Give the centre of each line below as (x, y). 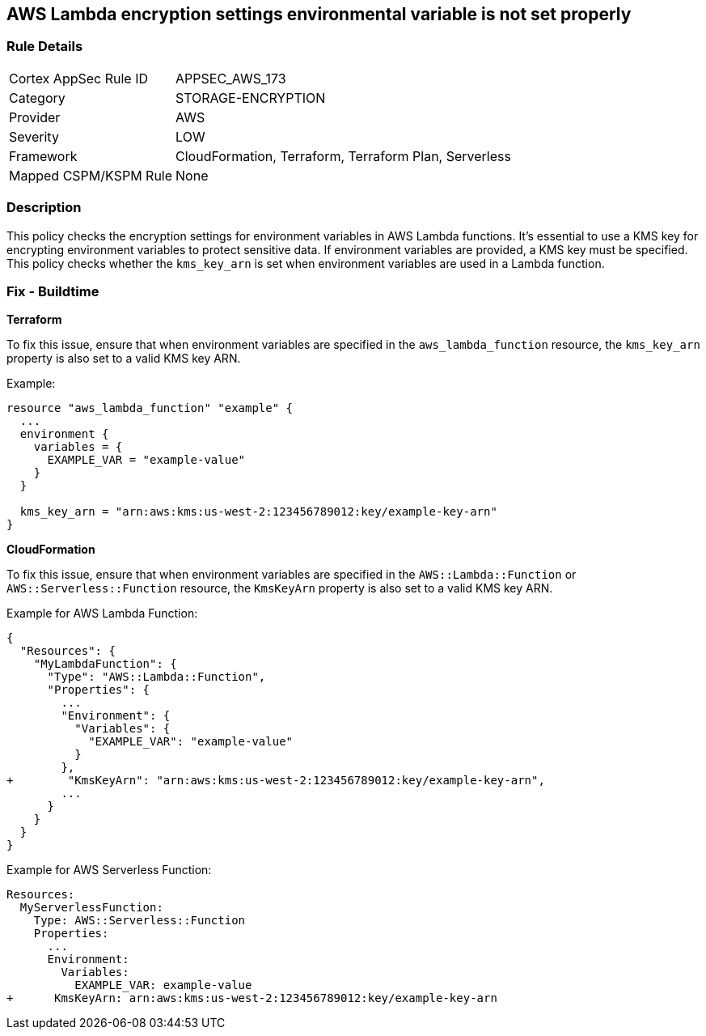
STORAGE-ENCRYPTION (251, 98)
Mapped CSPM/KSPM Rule (91, 175)
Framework (43, 156)
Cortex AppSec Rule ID (79, 78)
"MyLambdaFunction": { (105, 664)
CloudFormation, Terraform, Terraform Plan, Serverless (343, 156)
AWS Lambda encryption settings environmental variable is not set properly (319, 14)
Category (37, 98)
